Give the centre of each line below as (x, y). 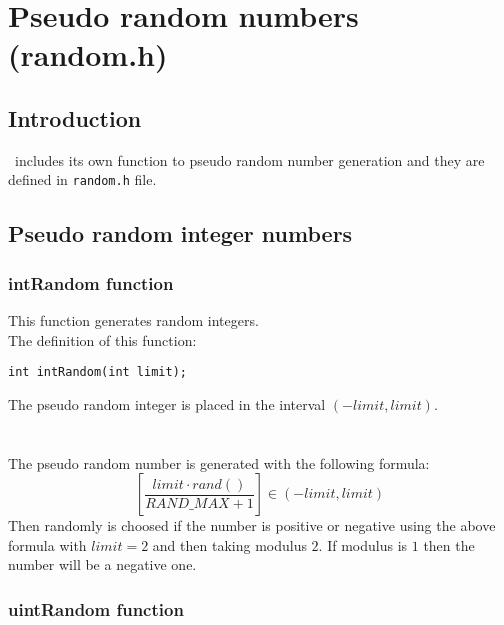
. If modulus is (363, 544)
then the (449, 544)
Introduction (75, 117)
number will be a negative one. (102, 564)
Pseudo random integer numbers (180, 233)
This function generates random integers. (133, 320)
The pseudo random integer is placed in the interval (167, 403)
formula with (47, 544)
